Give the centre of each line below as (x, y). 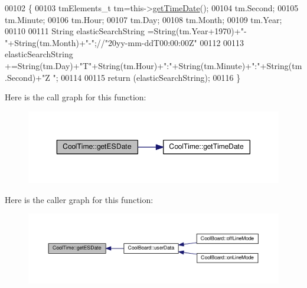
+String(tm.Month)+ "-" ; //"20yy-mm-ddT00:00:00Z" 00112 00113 (126, 42)
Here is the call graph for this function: (76, 97)
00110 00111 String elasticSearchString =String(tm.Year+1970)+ (123, 31)
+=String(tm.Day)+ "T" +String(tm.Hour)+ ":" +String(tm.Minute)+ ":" (133, 65)
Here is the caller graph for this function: (79, 199)
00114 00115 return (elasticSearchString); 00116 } (151, 77)
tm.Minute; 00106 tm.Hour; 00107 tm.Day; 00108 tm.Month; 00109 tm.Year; (143, 19)
